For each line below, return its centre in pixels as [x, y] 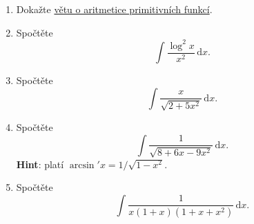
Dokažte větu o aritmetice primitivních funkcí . [114, 9]
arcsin [82, 165]
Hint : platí [40, 164]
